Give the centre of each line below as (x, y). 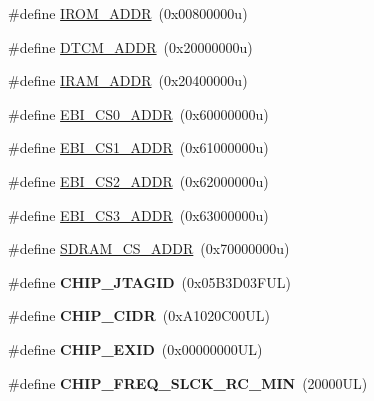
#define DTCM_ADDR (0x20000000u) (130, 46)
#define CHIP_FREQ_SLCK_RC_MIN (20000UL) (188, 382)
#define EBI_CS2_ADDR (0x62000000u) (138, 180)
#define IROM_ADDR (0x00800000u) (128, 13)
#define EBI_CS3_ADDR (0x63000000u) (138, 214)
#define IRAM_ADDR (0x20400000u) (128, 80)
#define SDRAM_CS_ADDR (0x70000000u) (149, 248)
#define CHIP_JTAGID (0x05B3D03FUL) (149, 281)
